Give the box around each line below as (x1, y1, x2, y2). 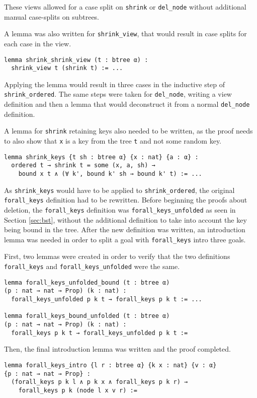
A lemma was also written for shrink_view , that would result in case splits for (4, 28, 247, 39)
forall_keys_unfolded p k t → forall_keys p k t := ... (11, 295, 202, 303)
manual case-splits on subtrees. (4, 11, 100, 22)
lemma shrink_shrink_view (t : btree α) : (4, 56, 148, 63)
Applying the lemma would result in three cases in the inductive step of (4, 79, 225, 89)
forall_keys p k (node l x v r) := (18, 386, 137, 394)
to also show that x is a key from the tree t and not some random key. (4, 135, 222, 146)
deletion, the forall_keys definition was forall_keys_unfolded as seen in (4, 204, 236, 215)
